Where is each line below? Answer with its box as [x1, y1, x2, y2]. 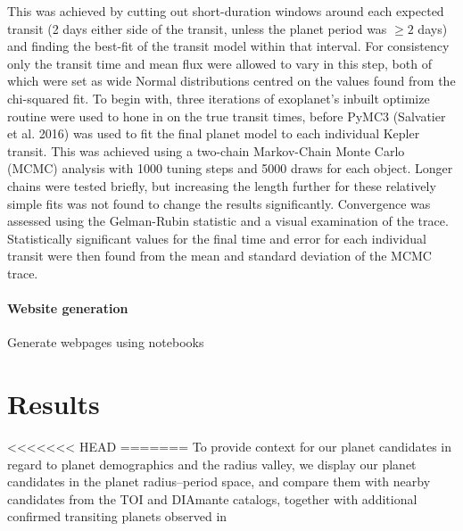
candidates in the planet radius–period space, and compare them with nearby [7, 472, 431, 491]
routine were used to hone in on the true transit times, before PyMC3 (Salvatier [7, 106, 446, 125]
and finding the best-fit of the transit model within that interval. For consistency [7, 37, 450, 55]
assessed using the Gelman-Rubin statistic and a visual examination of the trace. [7, 212, 449, 230]
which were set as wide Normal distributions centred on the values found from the [7, 71, 456, 90]
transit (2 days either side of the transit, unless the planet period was [7, 19, 387, 37]
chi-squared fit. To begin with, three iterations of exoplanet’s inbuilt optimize [7, 88, 430, 107]
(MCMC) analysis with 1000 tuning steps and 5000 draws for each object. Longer [7, 159, 453, 178]
